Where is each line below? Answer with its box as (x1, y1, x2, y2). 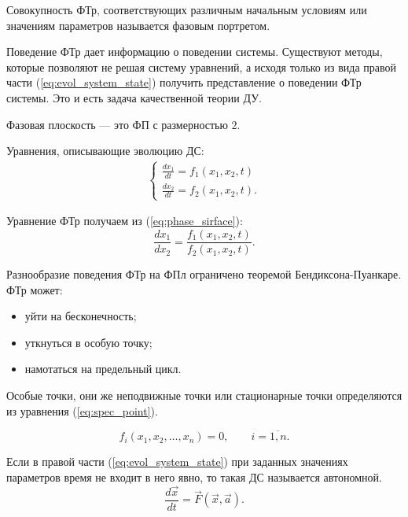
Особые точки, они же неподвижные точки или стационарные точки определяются (6, 387, 402, 404)
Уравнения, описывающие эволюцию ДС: (6, 142, 204, 159)
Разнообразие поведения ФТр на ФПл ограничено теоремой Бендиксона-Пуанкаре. (6, 266, 402, 283)
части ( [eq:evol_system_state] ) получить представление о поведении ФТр (6, 74, 362, 90)
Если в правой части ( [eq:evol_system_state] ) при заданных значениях (6, 453, 348, 470)
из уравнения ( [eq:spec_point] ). (6, 402, 158, 419)
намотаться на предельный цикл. (24, 360, 182, 377)
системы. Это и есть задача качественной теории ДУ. (6, 89, 263, 105)
